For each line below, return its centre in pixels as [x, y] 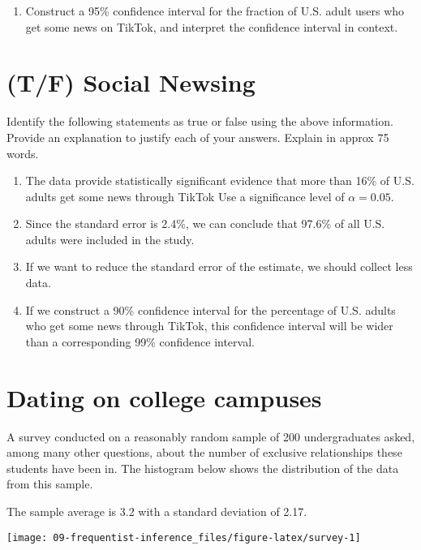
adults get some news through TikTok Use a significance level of [185, 196]
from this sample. [50, 484]
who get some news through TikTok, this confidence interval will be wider [209, 326]
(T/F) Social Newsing [131, 82]
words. [23, 153]
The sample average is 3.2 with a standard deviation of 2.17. [157, 511]
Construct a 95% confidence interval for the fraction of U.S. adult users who [215, 11]
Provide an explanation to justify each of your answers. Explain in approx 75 [198, 137]
